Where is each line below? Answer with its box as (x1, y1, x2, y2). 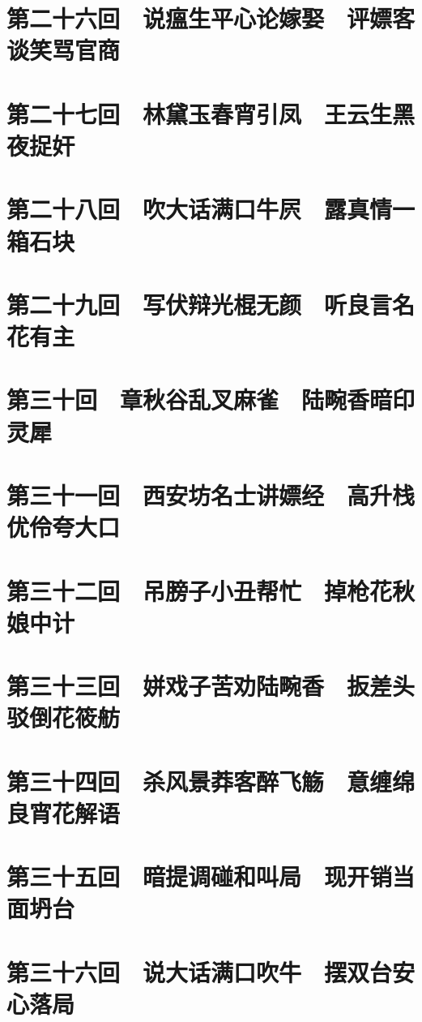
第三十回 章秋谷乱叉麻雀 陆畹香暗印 (6, 383, 416, 416)
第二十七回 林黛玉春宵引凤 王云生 (6, 97, 393, 130)
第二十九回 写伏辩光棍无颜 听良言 (6, 287, 393, 320)
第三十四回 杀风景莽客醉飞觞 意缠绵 (6, 764, 416, 797)
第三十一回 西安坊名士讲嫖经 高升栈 (6, 479, 416, 511)
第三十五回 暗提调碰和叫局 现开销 (6, 860, 393, 893)
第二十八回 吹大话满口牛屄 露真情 (6, 192, 393, 225)
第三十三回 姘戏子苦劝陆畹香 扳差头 (6, 669, 416, 702)
